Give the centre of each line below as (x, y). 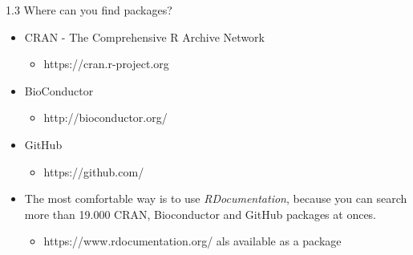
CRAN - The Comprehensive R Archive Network (144, 36)
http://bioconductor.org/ (105, 117)
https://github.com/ (94, 171)
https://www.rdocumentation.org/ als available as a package (192, 241)
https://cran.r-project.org (106, 64)
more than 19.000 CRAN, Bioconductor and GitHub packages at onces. (200, 214)
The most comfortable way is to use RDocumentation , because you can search (216, 198)
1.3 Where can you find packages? (89, 10)
